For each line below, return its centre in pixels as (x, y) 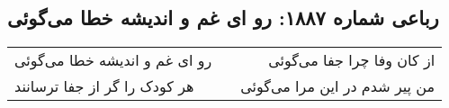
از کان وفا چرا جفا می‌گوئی (352, 60)
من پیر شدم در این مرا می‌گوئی (338, 86)
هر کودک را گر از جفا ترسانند (104, 86)
